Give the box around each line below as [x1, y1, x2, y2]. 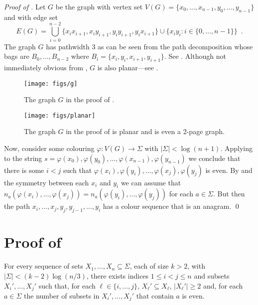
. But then [213, 188, 245, 199]
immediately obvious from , [4, 62, 88, 72]
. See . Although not [164, 51, 226, 61]
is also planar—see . [97, 62, 158, 72]
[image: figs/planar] [24, 112, 96, 119]
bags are [4, 51, 29, 61]
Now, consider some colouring [4, 143, 95, 153]
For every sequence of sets [4, 261, 83, 271]
